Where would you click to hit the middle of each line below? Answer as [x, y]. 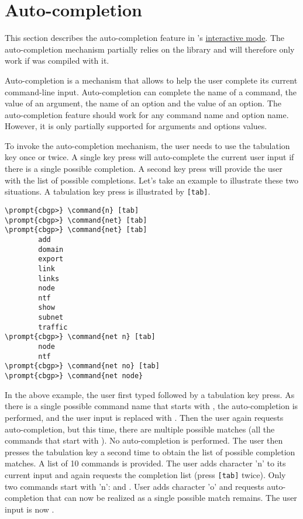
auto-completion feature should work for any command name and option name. [147, 114]
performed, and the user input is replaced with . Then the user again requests [144, 417]
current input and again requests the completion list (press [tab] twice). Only [145, 474]
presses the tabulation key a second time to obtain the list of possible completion [150, 451]
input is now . [30, 509]
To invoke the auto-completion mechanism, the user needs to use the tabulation [147, 145]
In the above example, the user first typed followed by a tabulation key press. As [150, 394]
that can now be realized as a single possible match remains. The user [172, 498]
